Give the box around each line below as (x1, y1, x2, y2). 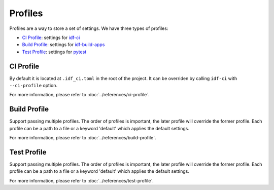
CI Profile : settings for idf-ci (22, 34, 80, 41)
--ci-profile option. (9, 83, 58, 89)
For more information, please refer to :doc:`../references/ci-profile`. (9, 92, 150, 98)
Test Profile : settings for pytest (22, 49, 87, 55)
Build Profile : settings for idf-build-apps (22, 42, 105, 48)
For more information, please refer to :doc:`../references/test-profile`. (9, 177, 154, 183)
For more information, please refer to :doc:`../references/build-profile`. (9, 135, 157, 141)
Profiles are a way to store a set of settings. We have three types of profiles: (9, 25, 168, 31)
